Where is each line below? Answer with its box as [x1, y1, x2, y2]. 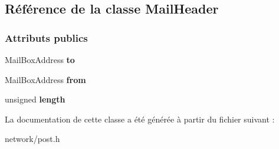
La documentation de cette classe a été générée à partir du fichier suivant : [5, 112, 275, 125]
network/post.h [5, 133, 60, 145]
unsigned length [5, 93, 65, 105]
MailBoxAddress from [5, 73, 86, 85]
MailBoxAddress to [5, 54, 75, 65]
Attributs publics [5, 30, 88, 45]
